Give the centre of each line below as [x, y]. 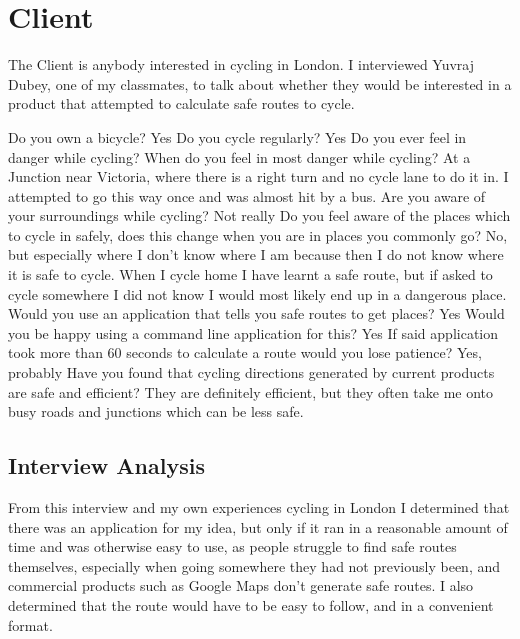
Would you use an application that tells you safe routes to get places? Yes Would [256, 313]
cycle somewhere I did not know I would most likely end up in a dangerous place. [257, 293]
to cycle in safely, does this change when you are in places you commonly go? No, [258, 234]
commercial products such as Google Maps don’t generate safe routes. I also [241, 585]
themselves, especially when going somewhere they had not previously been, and [254, 565]
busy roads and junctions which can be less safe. [156, 411]
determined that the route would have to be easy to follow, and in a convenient [251, 604]
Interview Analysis [106, 465]
